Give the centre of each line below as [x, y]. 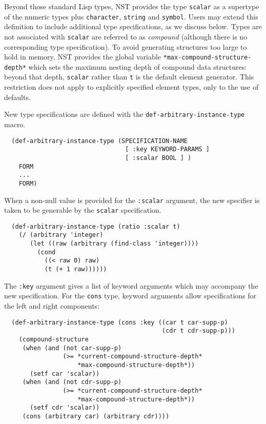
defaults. [17, 97]
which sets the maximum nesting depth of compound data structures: [138, 66]
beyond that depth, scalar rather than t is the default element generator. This [129, 77]
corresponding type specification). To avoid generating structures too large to [126, 46]
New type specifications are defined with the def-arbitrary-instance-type [125, 114]
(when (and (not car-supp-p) [72, 348]
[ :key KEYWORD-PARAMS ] [167, 149]
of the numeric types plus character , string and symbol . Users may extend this [131, 16]
